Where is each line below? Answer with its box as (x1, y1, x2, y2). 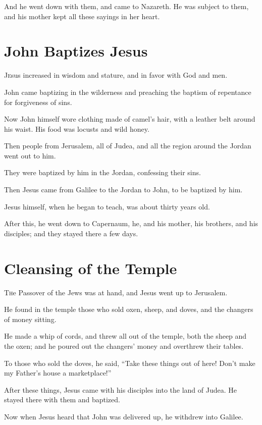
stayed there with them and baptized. (4, 394, 120, 405)
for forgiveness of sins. (4, 96, 72, 107)
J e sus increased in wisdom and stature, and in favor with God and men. (4, 70, 228, 80)
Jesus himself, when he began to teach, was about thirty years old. (4, 201, 210, 211)
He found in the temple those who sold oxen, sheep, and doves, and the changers (4, 304, 253, 314)
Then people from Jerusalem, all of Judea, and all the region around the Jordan (4, 140, 251, 151)
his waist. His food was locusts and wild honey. (4, 123, 149, 134)
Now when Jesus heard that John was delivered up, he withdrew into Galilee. (4, 411, 243, 421)
